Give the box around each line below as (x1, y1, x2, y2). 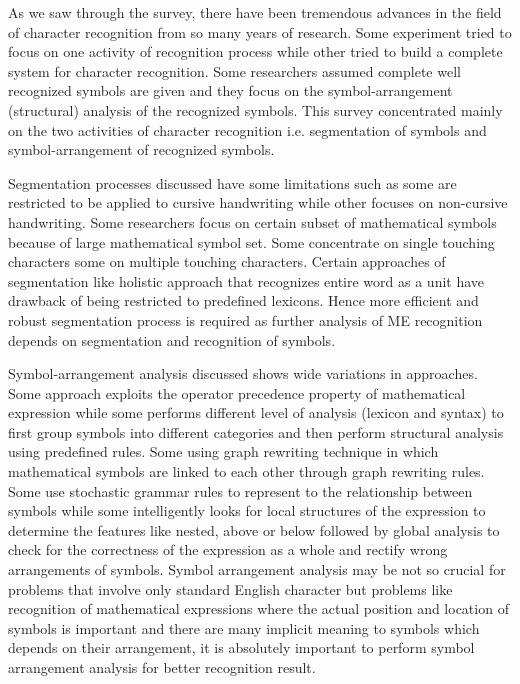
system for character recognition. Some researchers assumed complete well (8, 60, 461, 81)
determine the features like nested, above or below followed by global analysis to (8, 519, 500, 540)
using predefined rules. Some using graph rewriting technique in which (8, 441, 439, 462)
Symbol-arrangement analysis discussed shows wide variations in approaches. (8, 363, 478, 384)
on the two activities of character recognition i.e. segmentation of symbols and (8, 119, 487, 140)
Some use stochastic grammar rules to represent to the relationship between (8, 480, 473, 501)
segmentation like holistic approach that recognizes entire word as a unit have (8, 270, 485, 291)
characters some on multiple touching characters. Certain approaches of (8, 251, 446, 272)
